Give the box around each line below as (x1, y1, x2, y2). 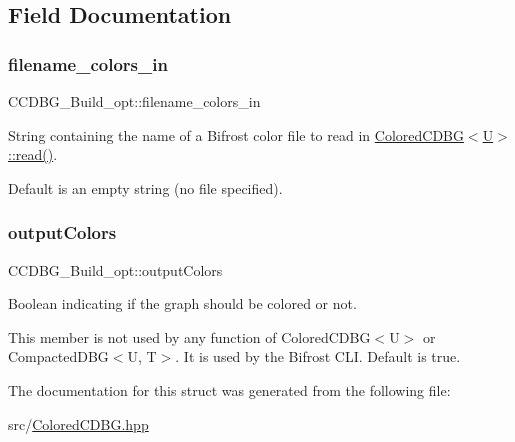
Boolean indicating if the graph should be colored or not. (8, 293, 357, 314)
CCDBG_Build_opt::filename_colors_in (8, 91, 261, 111)
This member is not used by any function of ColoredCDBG (8, 326, 371, 347)
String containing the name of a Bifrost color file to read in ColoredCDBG (8, 124, 464, 145)
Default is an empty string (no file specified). (8, 177, 283, 198)
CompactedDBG (8, 346, 109, 367)
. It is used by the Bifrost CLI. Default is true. (175, 346, 461, 367)
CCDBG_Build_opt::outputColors (8, 259, 223, 280)
